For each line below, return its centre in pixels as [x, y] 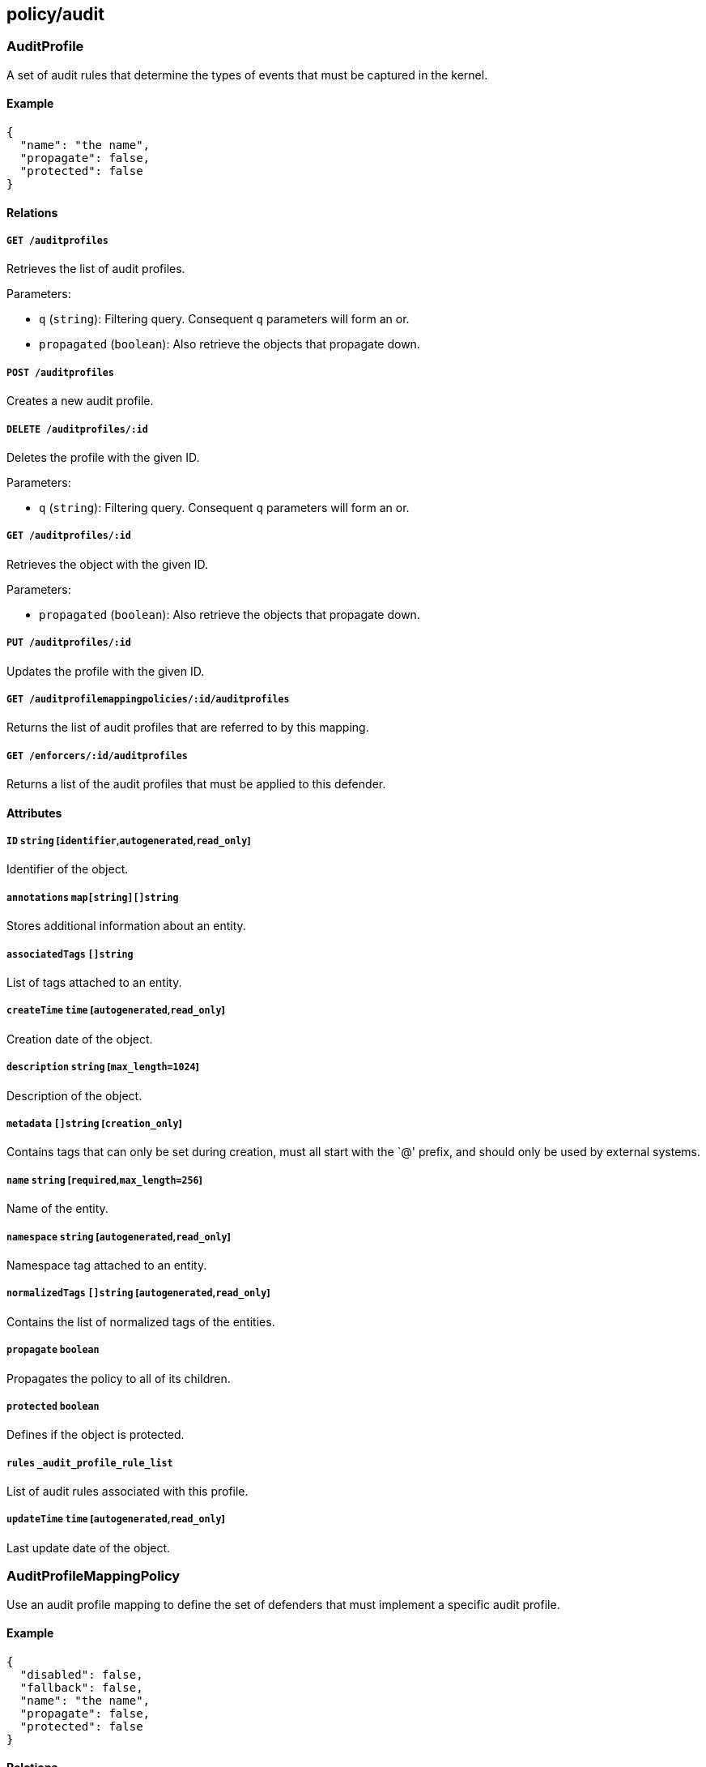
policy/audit [55, 14]
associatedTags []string [70, 954]
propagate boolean [53, 1350]
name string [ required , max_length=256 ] [104, 1180]
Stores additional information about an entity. [126, 926]
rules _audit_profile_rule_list [90, 1463]
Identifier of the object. [68, 869]
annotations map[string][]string [93, 897]
